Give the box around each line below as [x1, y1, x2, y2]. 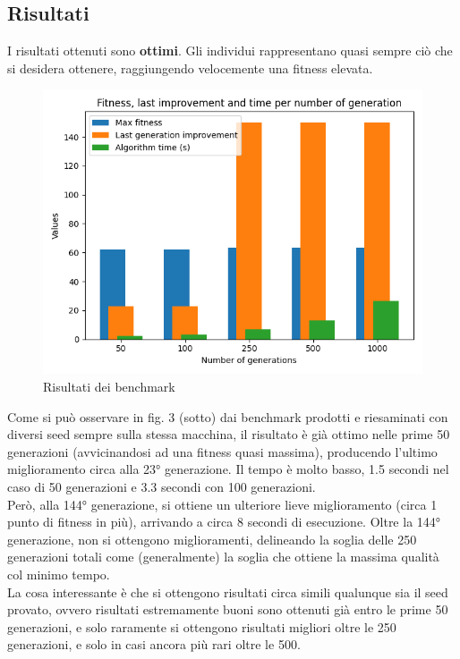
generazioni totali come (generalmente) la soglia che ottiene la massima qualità [7, 547, 439, 566]
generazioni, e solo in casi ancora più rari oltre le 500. [7, 635, 301, 654]
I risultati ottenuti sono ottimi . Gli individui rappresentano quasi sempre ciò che [7, 41, 453, 60]
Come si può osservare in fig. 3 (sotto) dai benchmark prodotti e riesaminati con [7, 407, 448, 426]
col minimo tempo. [7, 564, 110, 583]
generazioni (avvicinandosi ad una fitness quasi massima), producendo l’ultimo [7, 442, 438, 460]
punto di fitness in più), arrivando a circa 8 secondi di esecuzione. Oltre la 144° [7, 512, 441, 531]
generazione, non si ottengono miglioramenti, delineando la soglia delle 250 [7, 529, 417, 548]
